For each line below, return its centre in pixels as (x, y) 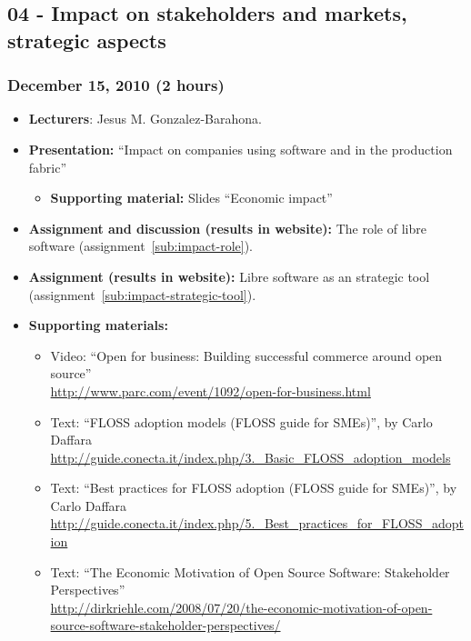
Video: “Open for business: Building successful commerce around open (246, 355)
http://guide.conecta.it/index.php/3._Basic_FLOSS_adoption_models (251, 457)
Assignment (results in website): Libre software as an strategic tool (229, 276)
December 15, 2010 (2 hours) (116, 85)
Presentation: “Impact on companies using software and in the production (241, 149)
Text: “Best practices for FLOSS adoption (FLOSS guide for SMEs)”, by (254, 488)
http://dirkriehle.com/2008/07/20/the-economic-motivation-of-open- (241, 607)
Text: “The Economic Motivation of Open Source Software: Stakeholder (250, 571)
